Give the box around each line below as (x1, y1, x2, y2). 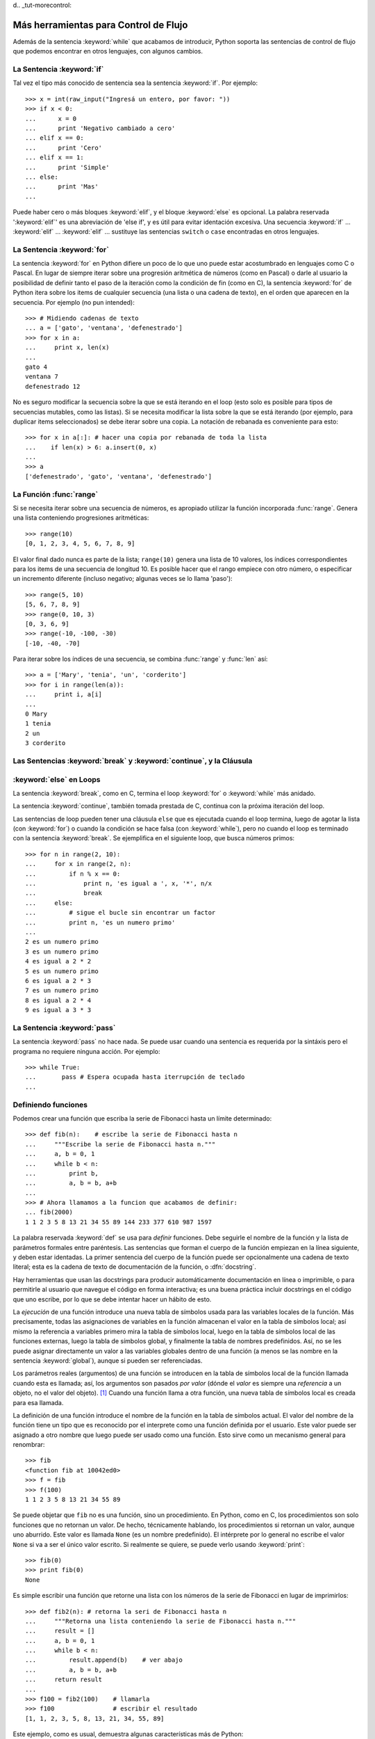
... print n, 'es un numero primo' (25, 918, 176, 927)
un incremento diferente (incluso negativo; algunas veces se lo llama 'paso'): (12, 575, 233, 583)
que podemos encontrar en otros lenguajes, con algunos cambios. (12, 47, 203, 56)
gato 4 (25, 362, 48, 371)
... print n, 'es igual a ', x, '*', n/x (25, 880, 212, 888)
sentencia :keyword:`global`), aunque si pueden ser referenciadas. (12, 1356, 203, 1365)
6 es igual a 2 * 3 (25, 977, 92, 984)
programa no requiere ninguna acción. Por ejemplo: (12, 1047, 160, 1055)
